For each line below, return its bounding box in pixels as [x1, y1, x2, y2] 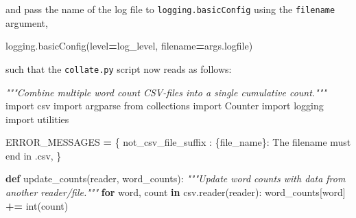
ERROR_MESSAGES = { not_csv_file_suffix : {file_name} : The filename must [5, 135, 351, 149]
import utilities [5, 111, 69, 126]
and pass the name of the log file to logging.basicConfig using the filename [5, 2, 335, 16]
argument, [5, 15, 48, 30]
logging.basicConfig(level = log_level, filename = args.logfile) [5, 39, 253, 53]
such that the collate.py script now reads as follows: [5, 61, 232, 76]
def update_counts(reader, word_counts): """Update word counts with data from [5, 171, 346, 186]
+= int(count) [5, 198, 69, 212]
